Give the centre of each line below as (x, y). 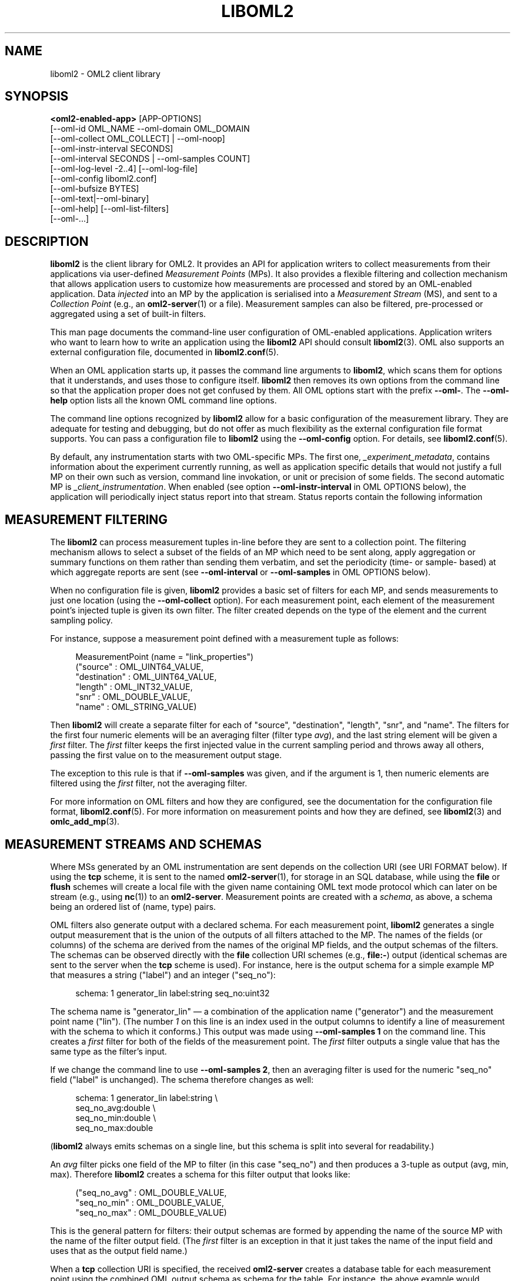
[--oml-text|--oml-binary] (100, 199)
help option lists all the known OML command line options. (163, 401)
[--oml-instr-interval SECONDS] (112, 149)
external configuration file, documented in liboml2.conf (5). (165, 352)
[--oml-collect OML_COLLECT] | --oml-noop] (138, 139)
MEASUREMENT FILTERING (86, 519)
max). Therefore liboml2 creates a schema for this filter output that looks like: (200, 1174)
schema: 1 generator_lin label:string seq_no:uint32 (173, 993)
